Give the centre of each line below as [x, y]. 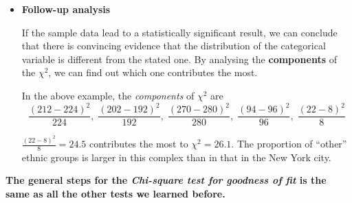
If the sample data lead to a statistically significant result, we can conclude [179, 32]
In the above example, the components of [108, 95]
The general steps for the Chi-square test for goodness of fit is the [166, 180]
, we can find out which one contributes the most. [153, 72]
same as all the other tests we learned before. [115, 194]
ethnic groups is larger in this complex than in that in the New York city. [176, 157]
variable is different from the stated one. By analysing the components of [179, 59]
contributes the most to [139, 143]
